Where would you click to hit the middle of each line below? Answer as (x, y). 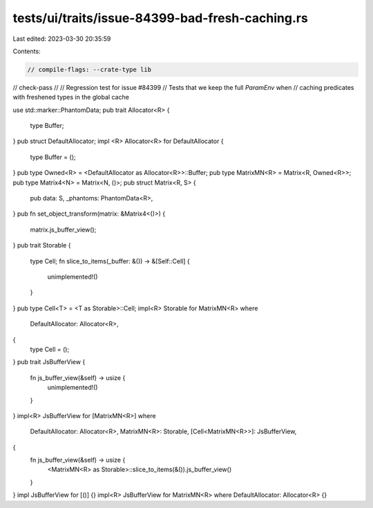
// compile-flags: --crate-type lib (89, 69)
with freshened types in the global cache (71, 97)
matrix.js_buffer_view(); (63, 229)
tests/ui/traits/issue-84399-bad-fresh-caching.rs (161, 18)
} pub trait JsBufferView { (49, 362)
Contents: (27, 51)
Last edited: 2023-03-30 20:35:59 (62, 39)
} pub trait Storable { (42, 245)
